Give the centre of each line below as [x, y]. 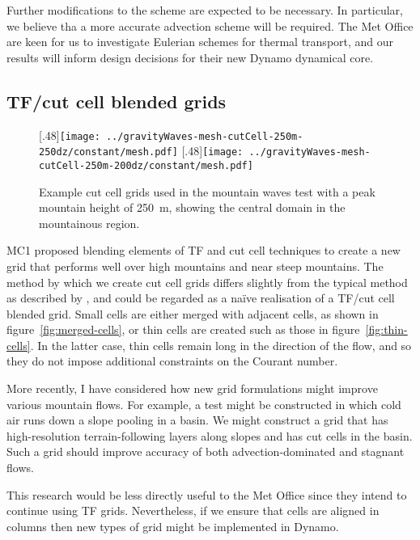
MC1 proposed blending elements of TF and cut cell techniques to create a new [204, 250]
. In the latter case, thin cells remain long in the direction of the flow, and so [221, 345]
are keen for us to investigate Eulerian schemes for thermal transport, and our [200, 42]
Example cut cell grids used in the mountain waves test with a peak [207, 191]
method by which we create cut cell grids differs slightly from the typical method [207, 282]
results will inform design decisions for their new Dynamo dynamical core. [190, 57]
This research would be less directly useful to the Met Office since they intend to [207, 494]
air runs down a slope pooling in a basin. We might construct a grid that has [197, 420]
